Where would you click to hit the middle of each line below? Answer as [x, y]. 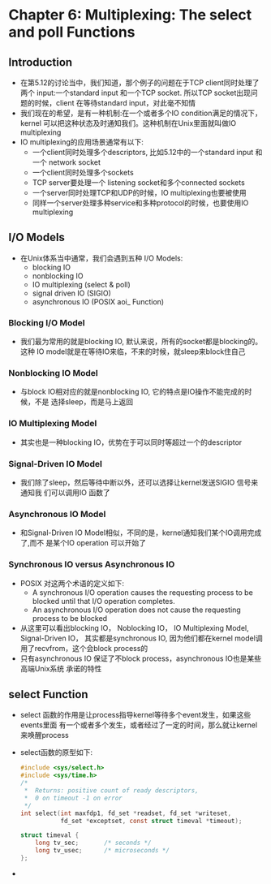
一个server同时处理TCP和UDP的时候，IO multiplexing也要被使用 [140, 193]
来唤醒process [44, 735]
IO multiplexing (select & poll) [82, 284]
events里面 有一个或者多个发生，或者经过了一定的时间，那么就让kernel [139, 725]
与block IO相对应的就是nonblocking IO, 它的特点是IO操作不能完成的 [132, 392]
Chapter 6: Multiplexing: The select [130, 15]
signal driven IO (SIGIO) [72, 293]
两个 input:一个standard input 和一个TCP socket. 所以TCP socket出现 [135, 93]
